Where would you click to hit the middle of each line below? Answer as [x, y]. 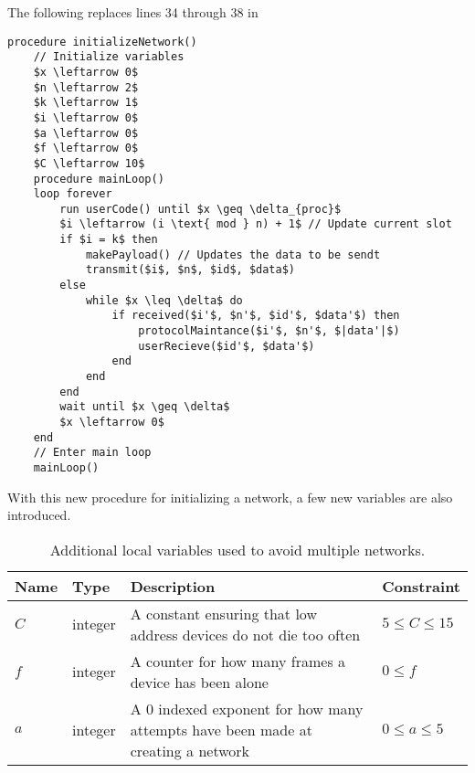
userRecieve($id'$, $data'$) [227, 346]
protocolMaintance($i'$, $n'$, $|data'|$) [269, 331]
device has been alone [199, 682]
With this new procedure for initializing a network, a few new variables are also [230, 497]
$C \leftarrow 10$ [89, 163]
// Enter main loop [92, 453]
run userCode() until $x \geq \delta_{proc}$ [201, 209]
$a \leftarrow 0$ [86, 133]
